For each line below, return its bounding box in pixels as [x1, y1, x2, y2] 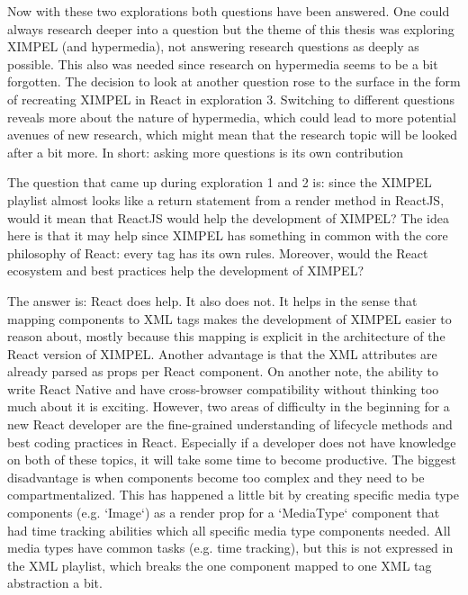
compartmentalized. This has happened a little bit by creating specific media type [7, 485, 459, 504]
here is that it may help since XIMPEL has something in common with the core [7, 226, 448, 245]
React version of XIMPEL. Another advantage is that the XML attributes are [7, 344, 437, 363]
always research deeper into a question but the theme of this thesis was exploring [7, 19, 454, 38]
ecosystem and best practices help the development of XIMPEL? [7, 261, 364, 280]
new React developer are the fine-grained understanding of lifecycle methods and [7, 415, 453, 434]
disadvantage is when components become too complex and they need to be [7, 467, 425, 486]
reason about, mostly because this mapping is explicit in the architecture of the [7, 327, 445, 346]
